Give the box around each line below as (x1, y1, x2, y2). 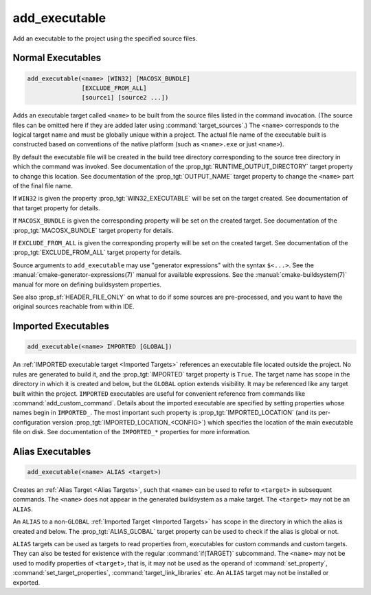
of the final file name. (12, 182, 74, 190)
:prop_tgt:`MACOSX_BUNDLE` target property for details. (12, 226, 174, 234)
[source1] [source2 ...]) (81, 93, 169, 102)
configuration (12, 418, 51, 426)
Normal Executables (12, 52, 102, 64)
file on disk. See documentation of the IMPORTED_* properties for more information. (12, 428, 251, 436)
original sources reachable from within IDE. (12, 302, 135, 311)
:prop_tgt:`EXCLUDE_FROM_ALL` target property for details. (12, 248, 182, 257)
